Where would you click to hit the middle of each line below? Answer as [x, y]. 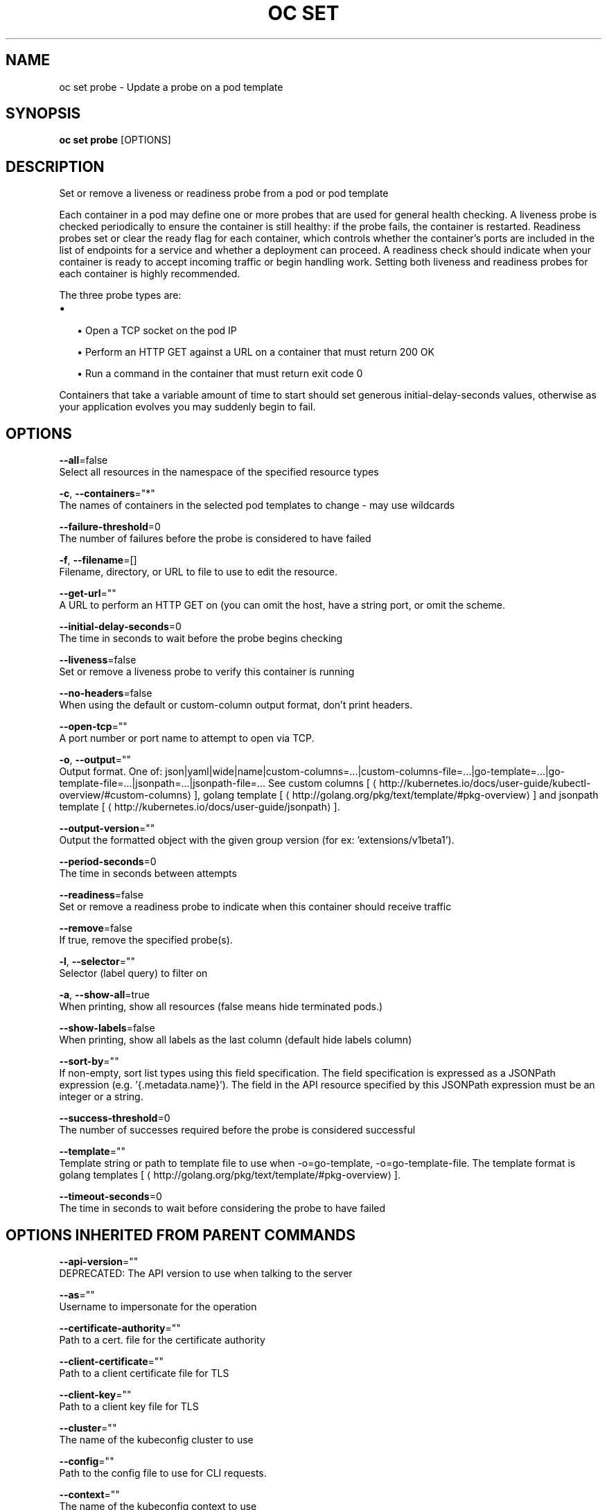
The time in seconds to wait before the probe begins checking [201, 639]
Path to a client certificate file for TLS [144, 1373]
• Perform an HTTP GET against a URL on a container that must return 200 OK [256, 352]
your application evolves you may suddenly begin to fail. [187, 407]
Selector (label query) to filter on [133, 973]
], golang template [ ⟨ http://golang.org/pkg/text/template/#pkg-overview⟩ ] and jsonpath [396, 795]
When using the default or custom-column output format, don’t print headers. [236, 705]
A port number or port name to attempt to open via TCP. [187, 738]
